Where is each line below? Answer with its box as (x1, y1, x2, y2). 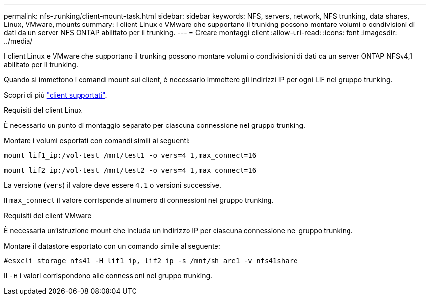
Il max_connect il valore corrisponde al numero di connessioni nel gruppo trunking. (4, 196, 274, 204)
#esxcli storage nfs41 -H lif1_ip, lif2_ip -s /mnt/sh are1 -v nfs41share (4, 257, 298, 265)
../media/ (4, 37, 33, 45)
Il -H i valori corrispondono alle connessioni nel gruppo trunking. (4, 272, 213, 280)
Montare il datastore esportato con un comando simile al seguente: (4, 242, 220, 250)
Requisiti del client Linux (4, 106, 82, 114)
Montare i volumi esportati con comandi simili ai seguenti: (4, 136, 190, 145)
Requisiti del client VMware (4, 211, 92, 220)
